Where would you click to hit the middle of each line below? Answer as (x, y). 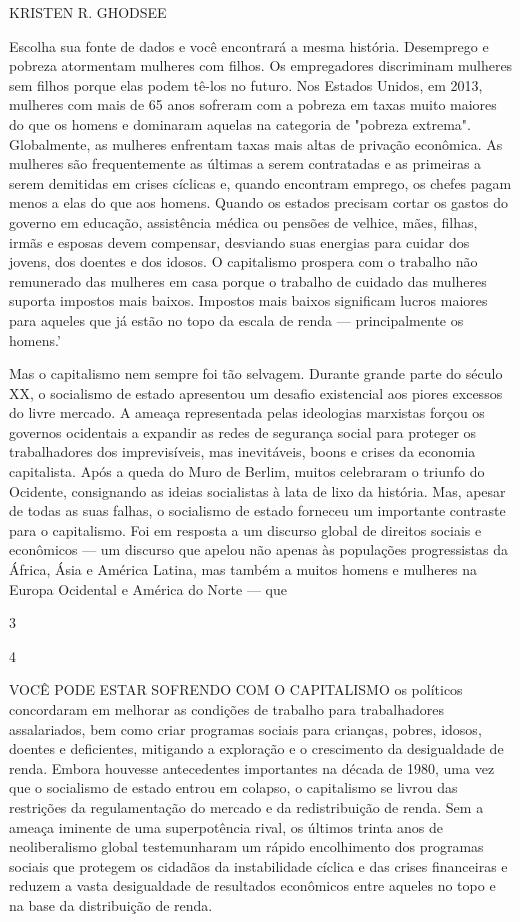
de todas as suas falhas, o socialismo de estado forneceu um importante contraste (257, 510)
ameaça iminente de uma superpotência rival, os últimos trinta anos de (226, 826)
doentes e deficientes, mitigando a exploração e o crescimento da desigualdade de (256, 748)
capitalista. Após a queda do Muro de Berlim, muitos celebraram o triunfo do (247, 471)
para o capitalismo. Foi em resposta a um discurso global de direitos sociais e (245, 529)
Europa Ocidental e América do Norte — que (148, 588)
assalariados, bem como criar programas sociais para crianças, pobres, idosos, (245, 728)
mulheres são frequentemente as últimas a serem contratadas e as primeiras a (245, 163)
